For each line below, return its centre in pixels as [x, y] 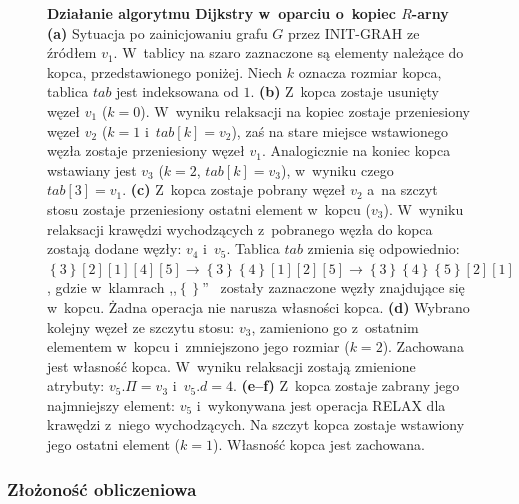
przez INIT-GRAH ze [354, 32]
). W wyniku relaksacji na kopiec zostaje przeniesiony [305, 110]
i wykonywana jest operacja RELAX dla [321, 404]
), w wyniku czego [337, 169]
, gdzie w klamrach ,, [112, 287]
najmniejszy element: [111, 404]
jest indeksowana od [177, 91]
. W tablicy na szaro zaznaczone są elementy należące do [288, 52]
